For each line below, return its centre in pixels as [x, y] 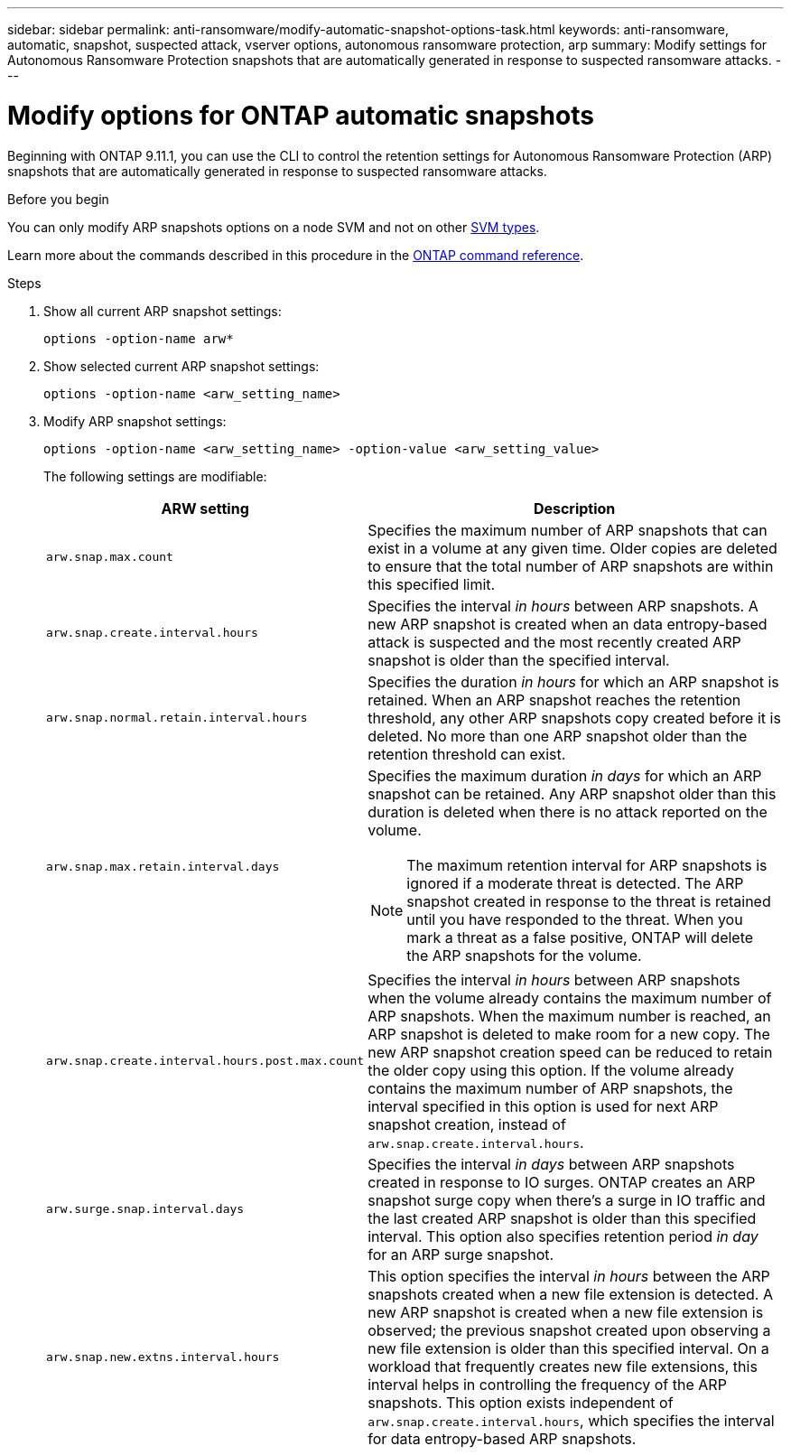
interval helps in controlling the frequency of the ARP [547, 1384]
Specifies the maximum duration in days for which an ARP [565, 775]
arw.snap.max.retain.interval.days [163, 867]
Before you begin [58, 199]
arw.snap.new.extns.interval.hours [163, 1357]
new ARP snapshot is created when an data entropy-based [568, 624]
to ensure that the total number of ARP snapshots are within [571, 566]
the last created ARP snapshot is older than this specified [562, 1218]
